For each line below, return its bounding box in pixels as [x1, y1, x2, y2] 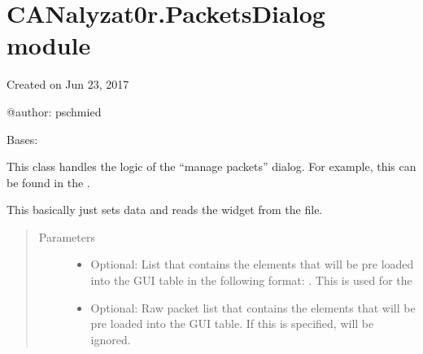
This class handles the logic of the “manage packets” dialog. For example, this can [7, 158, 416, 175]
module [7, 28, 91, 62]
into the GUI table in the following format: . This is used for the [90, 272, 412, 289]
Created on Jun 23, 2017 [7, 76, 129, 93]
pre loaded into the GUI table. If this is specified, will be [90, 315, 374, 332]
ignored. [90, 330, 131, 347]
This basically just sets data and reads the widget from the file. [7, 201, 323, 218]
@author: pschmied [7, 103, 102, 120]
